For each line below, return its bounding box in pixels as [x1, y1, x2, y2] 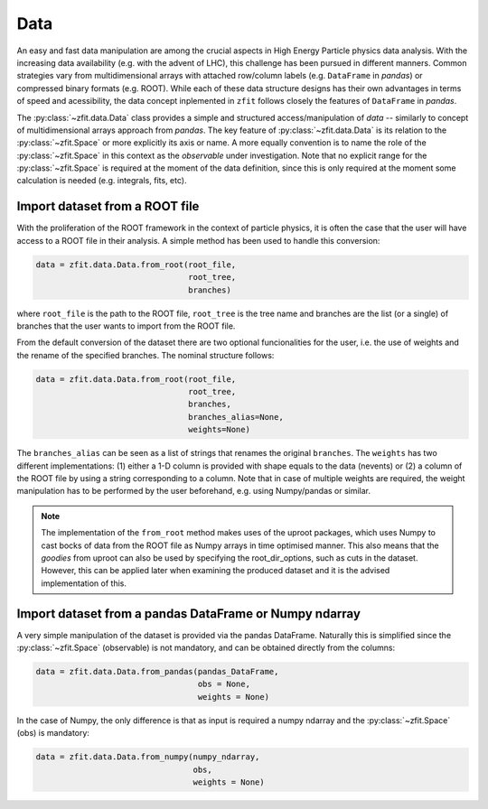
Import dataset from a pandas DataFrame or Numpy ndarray [16, 606, 361, 621]
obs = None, [197, 679, 250, 690]
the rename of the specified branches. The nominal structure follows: [16, 349, 275, 360]
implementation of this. [41, 578, 127, 589]
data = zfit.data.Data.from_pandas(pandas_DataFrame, [35, 666, 279, 676]
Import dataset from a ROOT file [16, 199, 200, 214]
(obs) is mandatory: [16, 728, 90, 739]
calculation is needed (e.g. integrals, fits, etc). [16, 175, 187, 186]
